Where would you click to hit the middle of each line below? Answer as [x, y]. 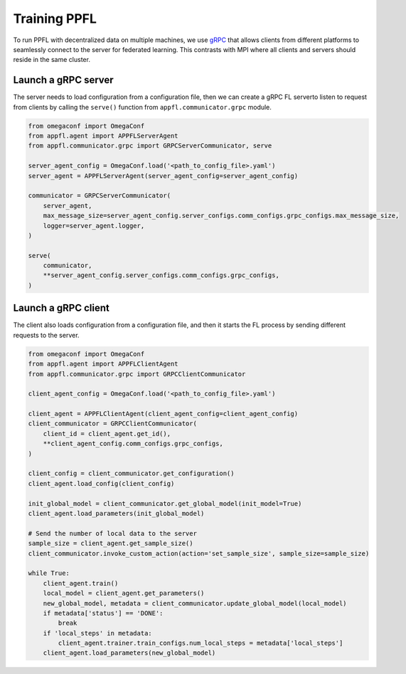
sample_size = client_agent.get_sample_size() [111, 544]
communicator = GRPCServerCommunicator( [99, 196]
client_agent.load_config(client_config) [101, 483]
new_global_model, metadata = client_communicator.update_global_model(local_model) [195, 603]
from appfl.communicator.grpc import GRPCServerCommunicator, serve [150, 146]
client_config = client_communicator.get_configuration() [131, 473]
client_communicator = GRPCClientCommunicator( [112, 424]
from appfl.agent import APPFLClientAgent [103, 364]
